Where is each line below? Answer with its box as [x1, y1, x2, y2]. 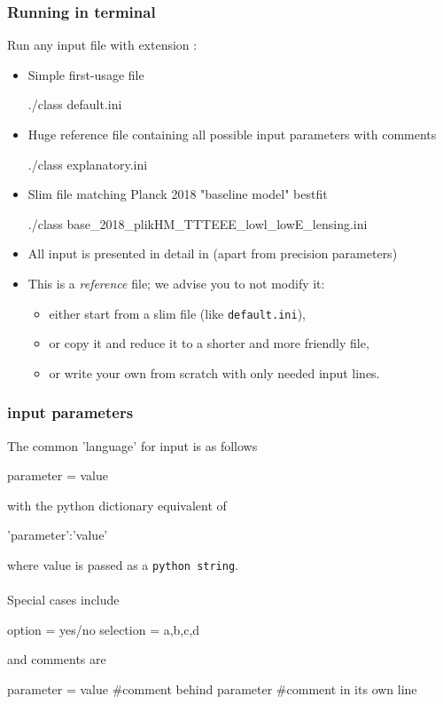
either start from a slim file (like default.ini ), [49, 304, 306, 322]
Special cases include [7, 590, 120, 609]
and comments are [7, 650, 106, 668]
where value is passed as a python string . [7, 556, 239, 573]
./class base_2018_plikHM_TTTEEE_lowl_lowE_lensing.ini [27, 214, 368, 233]
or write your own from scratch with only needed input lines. [49, 363, 380, 382]
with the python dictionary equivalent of [7, 495, 227, 514]
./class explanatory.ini [27, 154, 148, 173]
